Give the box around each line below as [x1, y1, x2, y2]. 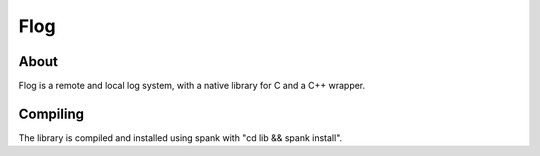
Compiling [18, 105, 85, 122]
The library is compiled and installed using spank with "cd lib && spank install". [18, 131, 343, 144]
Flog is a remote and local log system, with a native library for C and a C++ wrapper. [18, 80, 366, 92]
